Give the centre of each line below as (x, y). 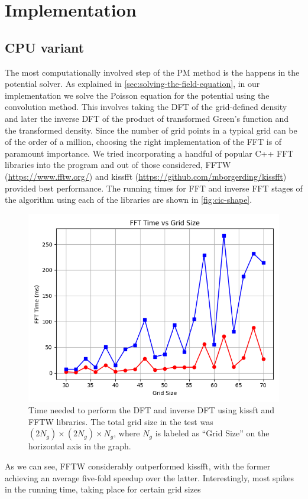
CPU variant (45, 47)
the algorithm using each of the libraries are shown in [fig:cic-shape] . (129, 200)
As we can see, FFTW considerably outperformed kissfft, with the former (138, 466)
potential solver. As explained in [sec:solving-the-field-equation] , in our (132, 84)
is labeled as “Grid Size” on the (212, 433)
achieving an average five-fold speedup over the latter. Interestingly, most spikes (149, 477)
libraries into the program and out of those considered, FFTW (118, 165)
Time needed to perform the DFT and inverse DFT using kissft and (152, 410)
